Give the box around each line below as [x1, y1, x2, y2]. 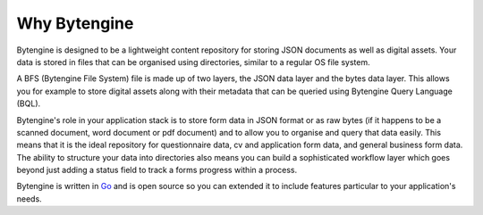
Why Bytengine [16, 13, 134, 33]
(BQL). [16, 98, 41, 109]
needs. [16, 193, 42, 204]
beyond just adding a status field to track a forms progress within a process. [16, 165, 298, 176]
